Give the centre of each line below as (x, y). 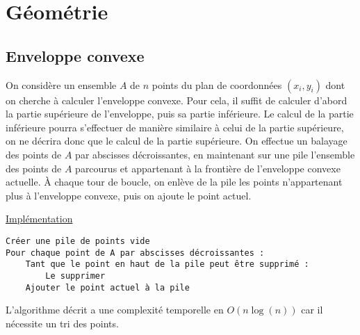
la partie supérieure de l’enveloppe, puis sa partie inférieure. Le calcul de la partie (180, 114)
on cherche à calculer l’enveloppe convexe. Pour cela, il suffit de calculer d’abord (177, 100)
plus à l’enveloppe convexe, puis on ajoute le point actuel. (129, 195)
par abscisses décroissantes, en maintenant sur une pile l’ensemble (215, 154)
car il (312, 310)
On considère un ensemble (61, 84)
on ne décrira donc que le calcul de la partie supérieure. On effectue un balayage (177, 141)
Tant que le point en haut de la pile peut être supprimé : (167, 264)
